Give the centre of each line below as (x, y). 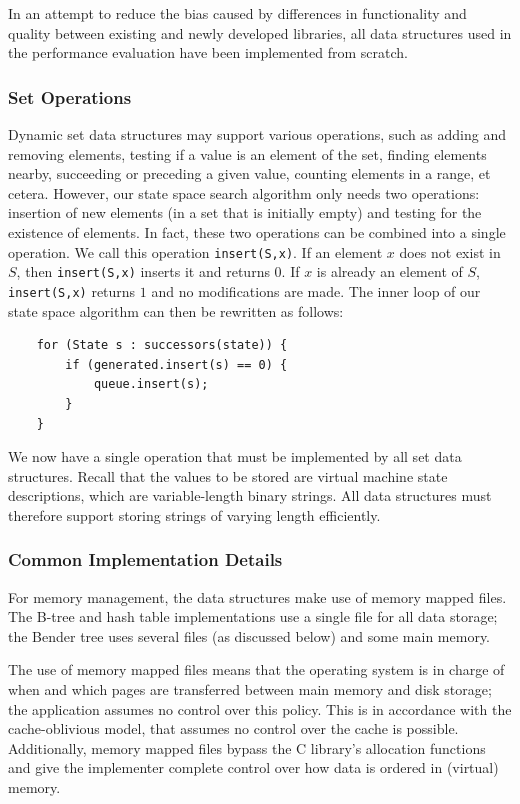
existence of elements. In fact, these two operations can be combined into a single (257, 231)
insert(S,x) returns (72, 290)
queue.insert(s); (151, 384)
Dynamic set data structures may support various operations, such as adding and (257, 134)
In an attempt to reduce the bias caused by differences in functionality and (237, 13)
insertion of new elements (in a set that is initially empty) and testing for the (245, 212)
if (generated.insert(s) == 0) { (176, 364)
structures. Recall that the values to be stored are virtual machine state (228, 475)
